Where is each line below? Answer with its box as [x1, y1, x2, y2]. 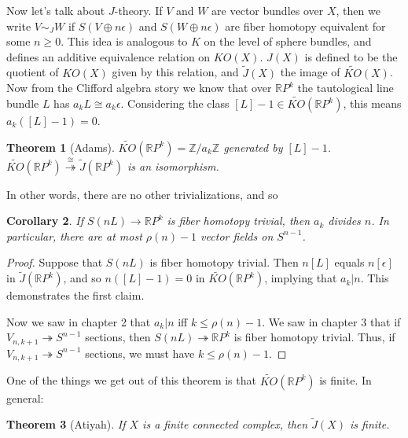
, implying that [264, 270, 337, 286]
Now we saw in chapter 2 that [6, 313, 151, 329]
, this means [343, 95, 402, 111]
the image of [280, 64, 340, 80]
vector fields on [200, 227, 274, 244]
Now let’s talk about [6, 2, 105, 18]
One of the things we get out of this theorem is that [6, 372, 256, 388]
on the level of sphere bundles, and [204, 33, 372, 50]
